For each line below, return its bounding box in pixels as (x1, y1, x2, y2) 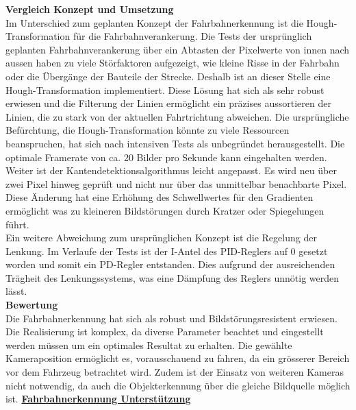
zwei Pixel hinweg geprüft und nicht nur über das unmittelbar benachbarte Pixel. (5, 176, 347, 191)
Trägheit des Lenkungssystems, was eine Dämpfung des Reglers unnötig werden (5, 270, 340, 285)
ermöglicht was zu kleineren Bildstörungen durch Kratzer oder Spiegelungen (5, 203, 325, 217)
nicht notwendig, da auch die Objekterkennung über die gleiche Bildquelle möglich (5, 378, 351, 392)
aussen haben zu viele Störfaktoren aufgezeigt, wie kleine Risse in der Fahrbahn (5, 56, 340, 70)
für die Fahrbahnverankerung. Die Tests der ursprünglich (73, 29, 312, 43)
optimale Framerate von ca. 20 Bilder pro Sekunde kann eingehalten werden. (5, 149, 327, 164)
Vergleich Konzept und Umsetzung (5, 2, 174, 16)
